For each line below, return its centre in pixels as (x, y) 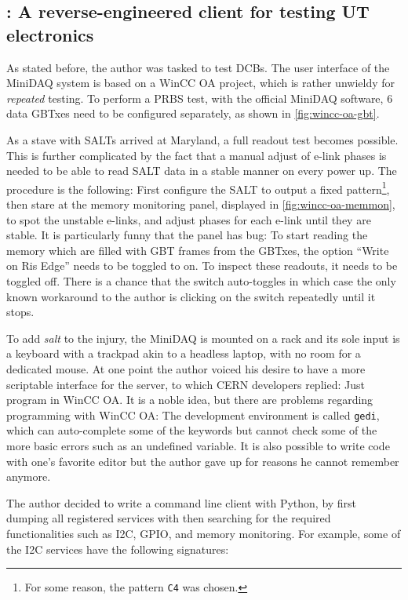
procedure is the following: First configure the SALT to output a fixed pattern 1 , (198, 187)
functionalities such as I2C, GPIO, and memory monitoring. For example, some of (204, 533)
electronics (50, 34)
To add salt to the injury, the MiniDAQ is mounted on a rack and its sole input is (203, 338)
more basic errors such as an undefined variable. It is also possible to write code (198, 445)
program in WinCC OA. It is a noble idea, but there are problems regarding (190, 400)
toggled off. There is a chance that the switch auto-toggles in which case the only (201, 280)
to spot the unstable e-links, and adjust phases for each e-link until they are (189, 219)
